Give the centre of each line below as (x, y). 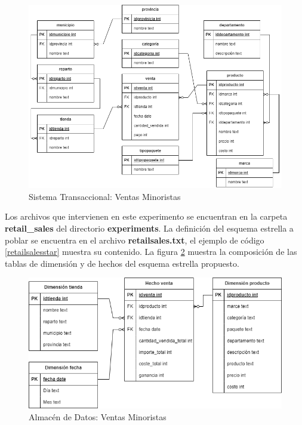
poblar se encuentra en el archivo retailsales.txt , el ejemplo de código (135, 240)
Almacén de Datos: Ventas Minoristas (98, 416)
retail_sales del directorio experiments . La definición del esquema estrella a (149, 228)
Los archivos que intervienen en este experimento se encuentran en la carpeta (146, 216)
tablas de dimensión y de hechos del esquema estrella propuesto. (122, 263)
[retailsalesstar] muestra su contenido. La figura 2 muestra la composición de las (151, 252)
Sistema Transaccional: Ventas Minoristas (105, 196)
